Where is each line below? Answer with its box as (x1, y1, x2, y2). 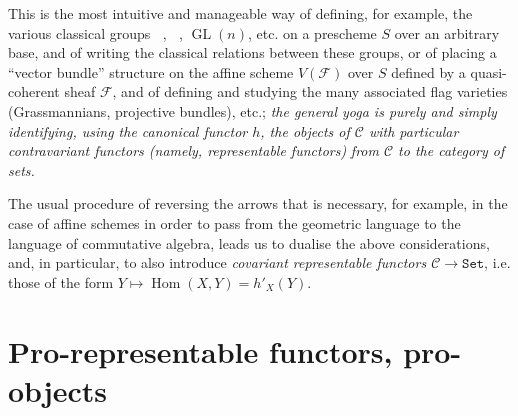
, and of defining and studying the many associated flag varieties (112, 81, 508, 102)
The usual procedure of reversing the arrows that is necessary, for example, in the (8, 193, 508, 214)
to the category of (398, 140, 505, 161)
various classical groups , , (8, 22, 183, 43)
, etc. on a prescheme (248, 22, 377, 43)
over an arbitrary (394, 22, 500, 43)
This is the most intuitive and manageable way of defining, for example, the (8, 3, 473, 23)
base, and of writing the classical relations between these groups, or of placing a (8, 42, 497, 63)
